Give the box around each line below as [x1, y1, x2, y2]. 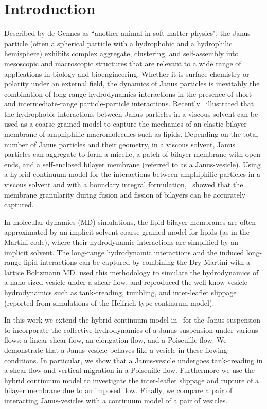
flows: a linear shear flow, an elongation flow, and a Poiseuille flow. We [4, 334, 227, 345]
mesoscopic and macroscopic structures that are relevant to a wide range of [4, 58, 241, 68]
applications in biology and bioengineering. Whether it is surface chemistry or [4, 68, 250, 79]
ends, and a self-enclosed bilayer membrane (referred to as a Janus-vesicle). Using [4, 158, 261, 169]
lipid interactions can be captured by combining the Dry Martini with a [24, 257, 251, 268]
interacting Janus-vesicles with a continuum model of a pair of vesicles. [4, 395, 228, 405]
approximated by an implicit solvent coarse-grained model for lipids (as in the [4, 226, 250, 237]
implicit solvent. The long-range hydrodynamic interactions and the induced [4, 246, 244, 257]
